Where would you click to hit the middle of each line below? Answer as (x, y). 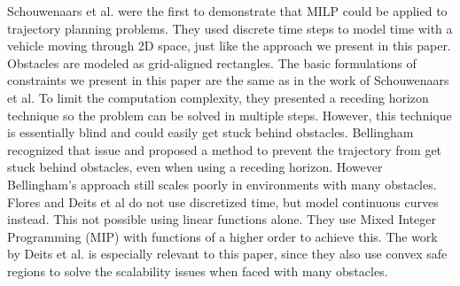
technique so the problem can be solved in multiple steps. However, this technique (230, 115)
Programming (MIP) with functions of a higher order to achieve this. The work (222, 236)
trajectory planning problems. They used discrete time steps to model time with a (230, 28)
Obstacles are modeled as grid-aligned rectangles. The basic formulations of (212, 62)
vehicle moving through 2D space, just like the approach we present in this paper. (229, 46)
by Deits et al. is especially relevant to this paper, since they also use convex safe (227, 254)
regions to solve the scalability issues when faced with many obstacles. (198, 271)
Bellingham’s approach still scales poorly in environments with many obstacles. (222, 184)
